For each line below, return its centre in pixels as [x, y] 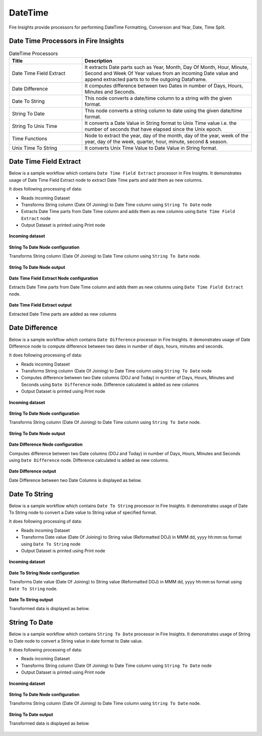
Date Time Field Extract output [41, 305]
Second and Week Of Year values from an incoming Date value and [162, 73]
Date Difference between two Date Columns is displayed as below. [75, 480]
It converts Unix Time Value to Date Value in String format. [151, 148]
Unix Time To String [35, 148]
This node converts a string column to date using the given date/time [163, 110]
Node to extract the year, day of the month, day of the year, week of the [166, 135]
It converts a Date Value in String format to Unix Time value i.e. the [161, 123]
